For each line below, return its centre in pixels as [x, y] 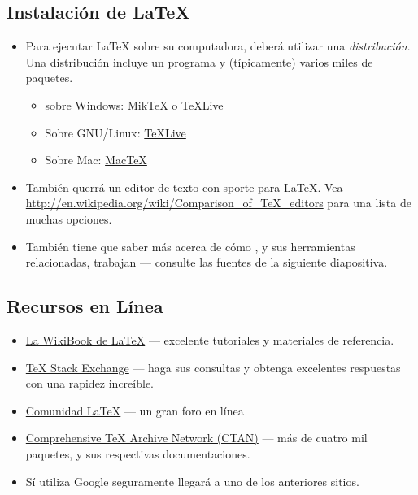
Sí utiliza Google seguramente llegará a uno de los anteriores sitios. [192, 481]
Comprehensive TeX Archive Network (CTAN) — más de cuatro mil [196, 438]
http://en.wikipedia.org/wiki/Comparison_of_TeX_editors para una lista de [218, 203]
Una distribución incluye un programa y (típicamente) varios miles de [199, 61]
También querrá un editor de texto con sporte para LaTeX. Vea [184, 187]
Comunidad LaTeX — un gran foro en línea [135, 410]
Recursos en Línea [85, 306]
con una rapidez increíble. [90, 383]
